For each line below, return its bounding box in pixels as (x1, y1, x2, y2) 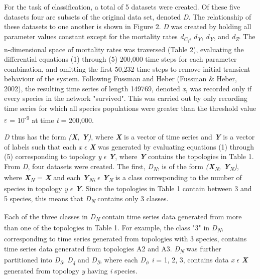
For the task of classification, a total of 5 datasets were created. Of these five (4, 2, 240, 12)
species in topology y (4, 183, 68, 193)
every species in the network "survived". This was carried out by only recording (4, 93, 247, 103)
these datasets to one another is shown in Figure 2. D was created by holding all (4, 21, 251, 32)
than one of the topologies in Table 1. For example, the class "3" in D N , (4, 222, 223, 234)
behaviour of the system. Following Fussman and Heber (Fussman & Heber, (4, 73, 237, 84)
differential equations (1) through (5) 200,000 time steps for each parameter (4, 54, 237, 64)
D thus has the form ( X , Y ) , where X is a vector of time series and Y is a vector (4, 131, 255, 142)
